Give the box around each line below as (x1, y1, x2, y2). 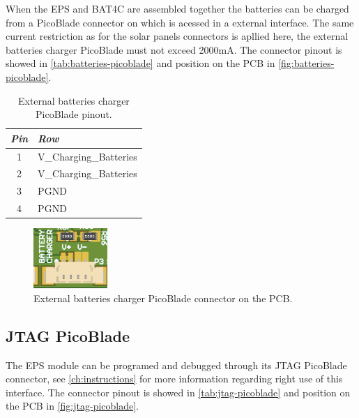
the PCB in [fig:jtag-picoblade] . (6, 398, 139, 413)
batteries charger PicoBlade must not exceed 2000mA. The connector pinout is (6, 42, 342, 57)
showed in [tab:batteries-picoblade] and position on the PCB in (6, 56, 275, 70)
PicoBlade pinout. (36, 107, 112, 121)
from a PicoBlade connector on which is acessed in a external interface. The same (6, 15, 354, 29)
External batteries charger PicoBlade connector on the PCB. (33, 290, 293, 305)
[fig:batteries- (278, 56, 335, 70)
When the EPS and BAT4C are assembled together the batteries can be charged (6, 1, 349, 15)
